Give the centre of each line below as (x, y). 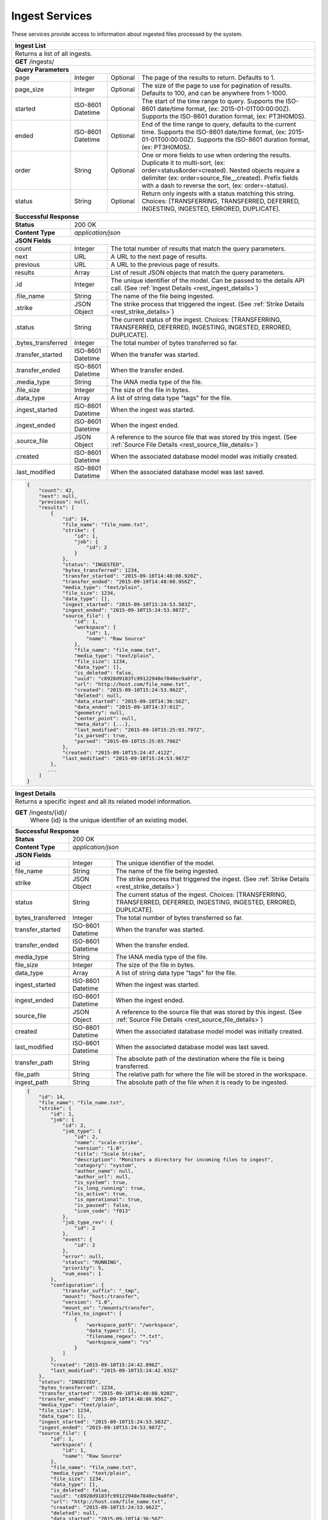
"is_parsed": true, (101, 735)
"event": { (77, 1239)
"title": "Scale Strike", (110, 1154)
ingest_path (32, 1082)
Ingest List (30, 46)
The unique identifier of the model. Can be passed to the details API (207, 280)
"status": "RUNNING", (92, 1262)
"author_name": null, (104, 1171)
